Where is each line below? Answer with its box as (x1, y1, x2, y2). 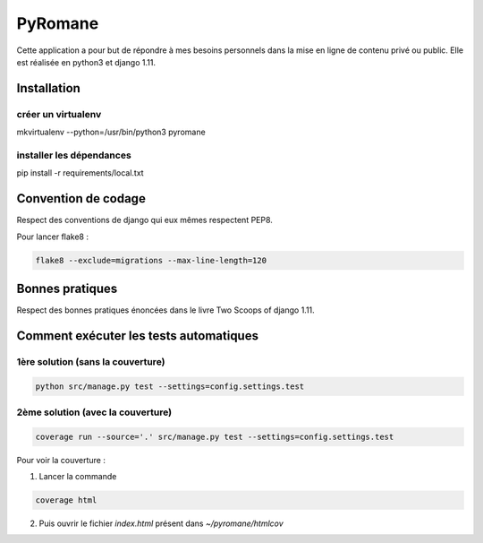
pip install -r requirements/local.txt (16, 168, 144, 178)
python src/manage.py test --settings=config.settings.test (35, 381, 305, 392)
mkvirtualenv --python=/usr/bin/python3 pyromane (16, 126, 206, 138)
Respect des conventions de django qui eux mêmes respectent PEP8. (16, 215, 273, 226)
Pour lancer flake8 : (16, 231, 89, 242)
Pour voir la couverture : (16, 454, 106, 465)
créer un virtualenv (16, 108, 102, 120)
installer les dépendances (16, 149, 131, 161)
